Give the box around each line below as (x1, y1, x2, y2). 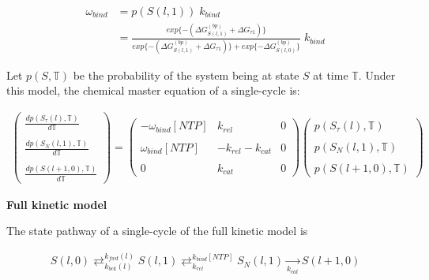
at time (313, 66, 348, 83)
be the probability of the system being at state (73, 66, 299, 83)
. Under (358, 66, 396, 83)
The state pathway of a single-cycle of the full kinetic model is (6, 222, 308, 239)
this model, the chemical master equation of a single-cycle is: (6, 82, 300, 99)
